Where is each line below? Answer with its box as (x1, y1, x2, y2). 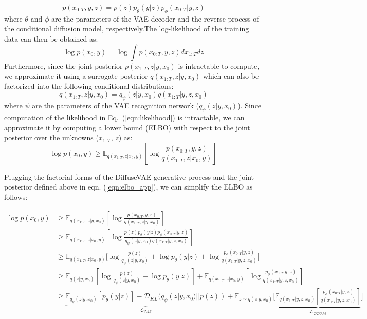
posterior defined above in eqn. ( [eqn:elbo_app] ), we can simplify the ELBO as (4, 181, 253, 192)
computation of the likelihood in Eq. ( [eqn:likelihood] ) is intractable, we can (4, 111, 245, 122)
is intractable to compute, (178, 60, 260, 71)
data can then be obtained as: (4, 33, 98, 44)
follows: (4, 191, 28, 202)
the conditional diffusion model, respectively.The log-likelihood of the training (4, 23, 249, 34)
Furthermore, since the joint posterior (4, 60, 123, 71)
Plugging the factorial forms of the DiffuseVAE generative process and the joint (4, 171, 254, 182)
